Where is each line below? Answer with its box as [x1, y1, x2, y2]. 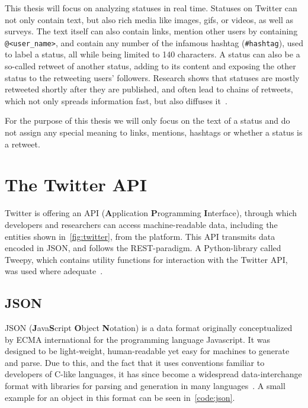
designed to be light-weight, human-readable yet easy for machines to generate [5, 345, 290, 357]
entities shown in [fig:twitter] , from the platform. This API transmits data [5, 230, 275, 242]
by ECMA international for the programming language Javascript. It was [5, 333, 270, 345]
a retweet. [5, 137, 40, 150]
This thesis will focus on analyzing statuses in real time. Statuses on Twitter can [5, 2, 297, 14]
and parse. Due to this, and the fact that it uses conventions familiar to [5, 356, 265, 368]
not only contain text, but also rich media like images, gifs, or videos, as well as [5, 13, 294, 25]
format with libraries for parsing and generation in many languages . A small [5, 380, 285, 392]
